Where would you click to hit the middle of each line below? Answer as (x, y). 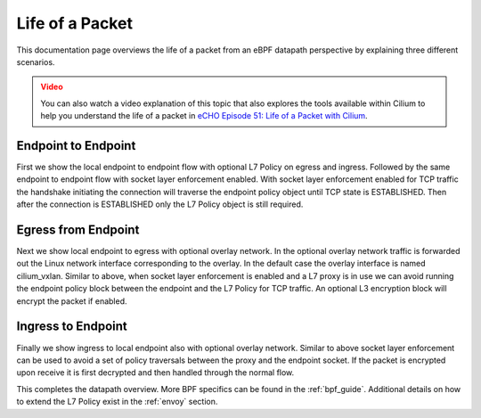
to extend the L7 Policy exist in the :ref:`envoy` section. (117, 402)
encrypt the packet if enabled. (72, 301)
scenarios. (36, 61)
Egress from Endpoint (78, 230)
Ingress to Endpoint (72, 327)
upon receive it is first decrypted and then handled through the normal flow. (155, 373)
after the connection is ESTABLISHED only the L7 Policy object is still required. (160, 204)
